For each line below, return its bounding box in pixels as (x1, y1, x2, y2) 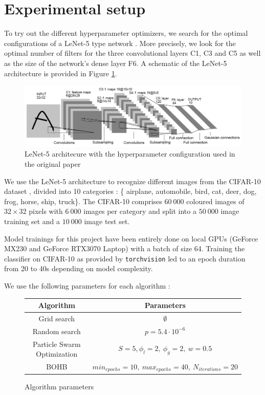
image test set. (84, 215, 130, 226)
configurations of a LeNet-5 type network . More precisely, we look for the (4, 37, 236, 48)
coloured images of (186, 195, 245, 206)
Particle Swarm (32, 338, 81, 349)
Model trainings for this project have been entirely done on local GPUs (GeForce (4, 233, 258, 244)
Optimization (36, 348, 78, 359)
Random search (32, 325, 81, 336)
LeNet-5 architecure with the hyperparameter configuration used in (25, 148, 235, 159)
